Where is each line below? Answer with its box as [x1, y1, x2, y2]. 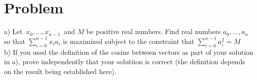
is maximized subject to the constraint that [63, 36, 195, 46]
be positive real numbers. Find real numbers [86, 26, 221, 37]
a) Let [4, 26, 23, 37]
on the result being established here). [4, 66, 117, 76]
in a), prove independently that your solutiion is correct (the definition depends [4, 56, 245, 67]
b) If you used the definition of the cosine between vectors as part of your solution [4, 46, 254, 57]
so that [4, 36, 25, 46]
